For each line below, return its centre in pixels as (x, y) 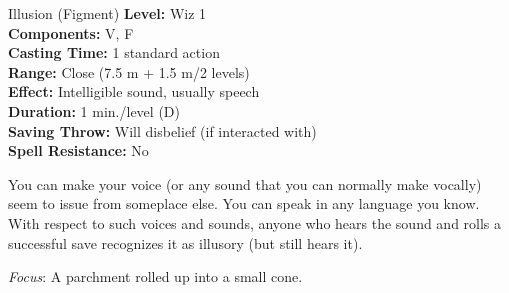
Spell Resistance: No (78, 150)
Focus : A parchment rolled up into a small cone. (155, 276)
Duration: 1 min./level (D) (94, 110)
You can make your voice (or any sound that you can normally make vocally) (245, 183)
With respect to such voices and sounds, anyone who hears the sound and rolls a (255, 222)
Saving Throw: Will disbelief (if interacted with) (162, 130)
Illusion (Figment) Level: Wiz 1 (107, 13)
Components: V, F (71, 32)
